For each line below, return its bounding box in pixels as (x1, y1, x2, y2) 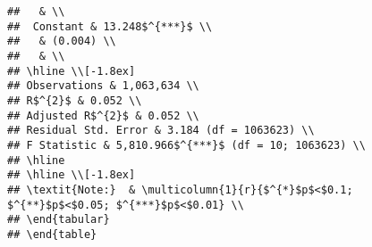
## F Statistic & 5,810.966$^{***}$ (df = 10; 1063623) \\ (7, 138, 366, 152)
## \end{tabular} (7, 213, 110, 226)
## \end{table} (7, 227, 97, 241)
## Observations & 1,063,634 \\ (7, 79, 199, 93)
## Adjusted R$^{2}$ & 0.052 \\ (7, 109, 199, 122)
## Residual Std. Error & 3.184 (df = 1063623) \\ (7, 124, 315, 137)
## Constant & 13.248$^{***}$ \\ (7, 20, 213, 33)
